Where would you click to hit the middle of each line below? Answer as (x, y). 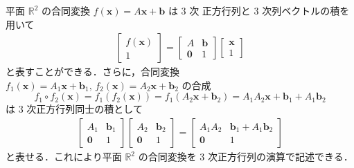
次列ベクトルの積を (306, 10)
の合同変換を (167, 157)
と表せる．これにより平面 (64, 157)
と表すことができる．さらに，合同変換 (93, 72)
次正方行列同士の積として (85, 109)
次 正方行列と (220, 10)
